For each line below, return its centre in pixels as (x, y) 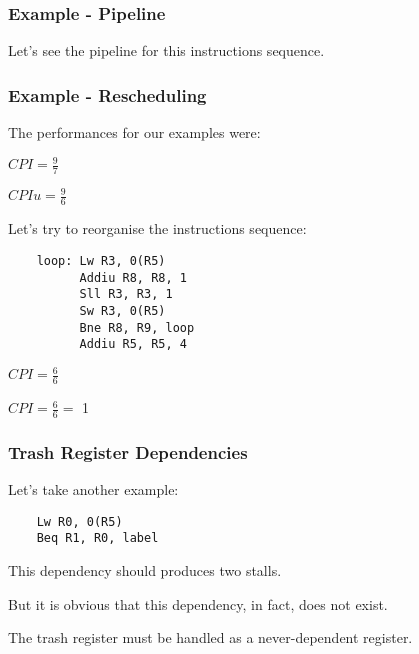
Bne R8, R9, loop (137, 327)
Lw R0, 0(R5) (79, 521)
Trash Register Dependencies (128, 451)
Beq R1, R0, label (97, 538)
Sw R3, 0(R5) (122, 310)
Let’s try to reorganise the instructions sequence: (157, 228)
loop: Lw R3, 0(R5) (101, 260)
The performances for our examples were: (134, 132)
